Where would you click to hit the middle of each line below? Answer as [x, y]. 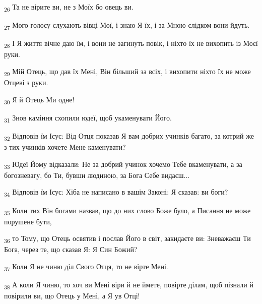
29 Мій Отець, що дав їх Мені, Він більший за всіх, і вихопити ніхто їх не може [127, 72]
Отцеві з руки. [26, 82]
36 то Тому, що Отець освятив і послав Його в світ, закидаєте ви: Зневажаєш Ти [127, 239]
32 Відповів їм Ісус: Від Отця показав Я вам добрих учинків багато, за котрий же [129, 136]
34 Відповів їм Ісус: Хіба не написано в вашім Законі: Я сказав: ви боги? [116, 193]
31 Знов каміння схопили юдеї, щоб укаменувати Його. [88, 118]
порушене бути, [28, 221]
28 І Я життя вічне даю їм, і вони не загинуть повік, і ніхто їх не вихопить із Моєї [131, 44]
